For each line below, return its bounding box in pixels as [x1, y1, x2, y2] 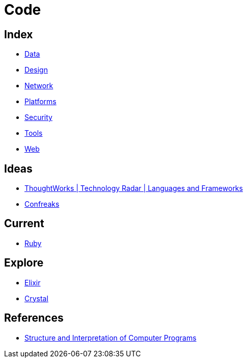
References [4, 311, 64, 325]
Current [4, 217, 44, 230]
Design [24, 65, 48, 75]
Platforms [24, 97, 57, 106]
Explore [4, 256, 44, 270]
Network [24, 81, 53, 90]
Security [24, 113, 52, 122]
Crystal [24, 294, 48, 303]
